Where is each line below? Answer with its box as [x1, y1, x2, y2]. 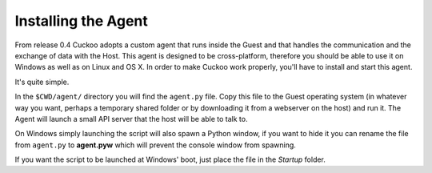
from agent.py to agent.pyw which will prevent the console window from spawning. [14, 140, 296, 150]
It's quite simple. [14, 77, 70, 86]
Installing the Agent [14, 12, 148, 30]
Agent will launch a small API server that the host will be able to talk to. [14, 114, 248, 123]
